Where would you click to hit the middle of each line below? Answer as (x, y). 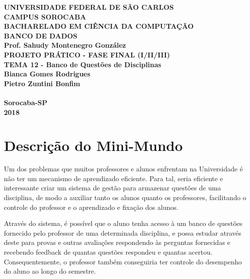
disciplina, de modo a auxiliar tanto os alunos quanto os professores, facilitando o (125, 197)
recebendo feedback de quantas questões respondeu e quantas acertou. (108, 252)
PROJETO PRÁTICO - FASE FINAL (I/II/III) (87, 54)
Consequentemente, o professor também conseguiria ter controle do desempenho (123, 261)
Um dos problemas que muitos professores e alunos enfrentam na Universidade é (124, 169)
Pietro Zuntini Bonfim (42, 83)
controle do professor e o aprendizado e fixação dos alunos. (91, 207)
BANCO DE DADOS (41, 35)
